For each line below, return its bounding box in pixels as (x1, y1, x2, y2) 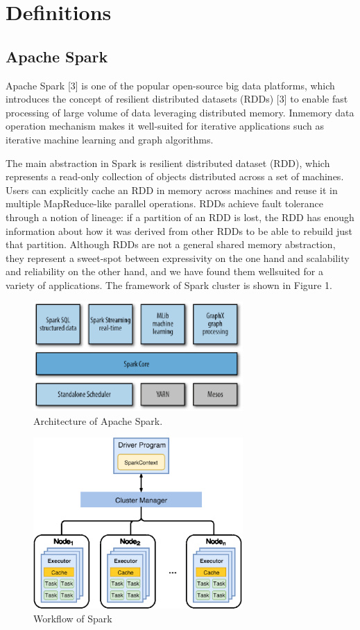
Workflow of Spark (33, 611, 112, 625)
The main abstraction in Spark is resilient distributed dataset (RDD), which (6, 155, 330, 170)
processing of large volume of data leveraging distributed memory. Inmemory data (6, 105, 354, 119)
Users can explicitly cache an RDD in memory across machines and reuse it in (6, 182, 338, 197)
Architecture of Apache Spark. (33, 413, 163, 428)
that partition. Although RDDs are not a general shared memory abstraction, (6, 237, 336, 252)
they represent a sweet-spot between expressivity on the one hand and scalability (6, 250, 350, 265)
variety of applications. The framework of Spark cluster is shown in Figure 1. (6, 277, 332, 292)
